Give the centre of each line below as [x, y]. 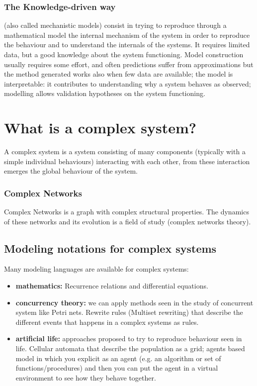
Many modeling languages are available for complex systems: [96, 269]
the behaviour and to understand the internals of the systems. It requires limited [127, 45]
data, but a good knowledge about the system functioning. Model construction [124, 54]
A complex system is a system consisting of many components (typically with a [125, 151]
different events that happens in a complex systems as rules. [107, 322]
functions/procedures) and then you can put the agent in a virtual [117, 368]
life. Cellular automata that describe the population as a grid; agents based [130, 348]
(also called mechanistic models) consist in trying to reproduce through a [115, 25]
